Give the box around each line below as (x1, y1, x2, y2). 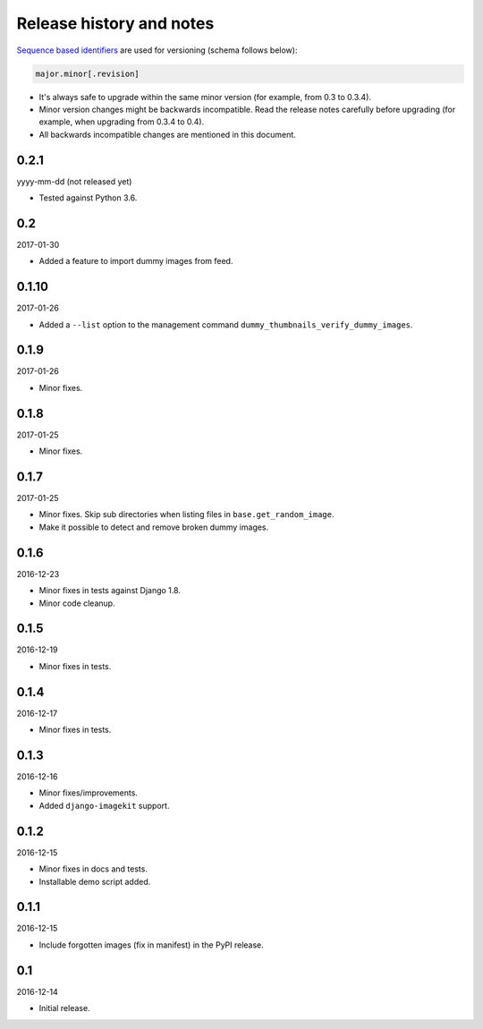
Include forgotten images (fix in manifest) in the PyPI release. (38, 940, 264, 950)
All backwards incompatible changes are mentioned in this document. (38, 129, 297, 140)
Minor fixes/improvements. (38, 787, 139, 798)
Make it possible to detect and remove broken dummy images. (38, 522, 269, 532)
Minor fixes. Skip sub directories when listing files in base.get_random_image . (38, 509, 335, 520)
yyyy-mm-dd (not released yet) (16, 175, 132, 187)
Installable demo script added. (38, 876, 151, 887)
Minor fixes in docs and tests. (38, 863, 148, 874)
